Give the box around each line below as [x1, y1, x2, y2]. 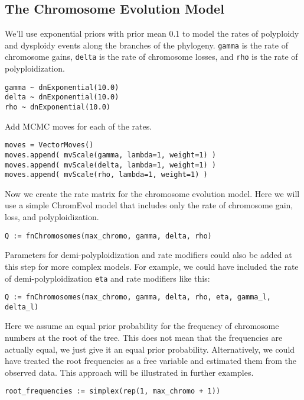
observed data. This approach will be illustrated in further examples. [5, 366, 254, 378]
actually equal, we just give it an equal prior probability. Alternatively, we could [5, 343, 295, 355]
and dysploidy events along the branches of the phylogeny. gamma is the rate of [5, 38, 288, 51]
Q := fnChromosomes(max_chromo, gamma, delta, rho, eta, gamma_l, [5, 293, 272, 302]
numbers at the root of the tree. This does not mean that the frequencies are [5, 331, 283, 344]
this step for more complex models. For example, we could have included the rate [5, 260, 299, 272]
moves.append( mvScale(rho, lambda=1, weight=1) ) [5, 170, 208, 179]
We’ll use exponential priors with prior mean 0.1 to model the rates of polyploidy [5, 27, 299, 40]
